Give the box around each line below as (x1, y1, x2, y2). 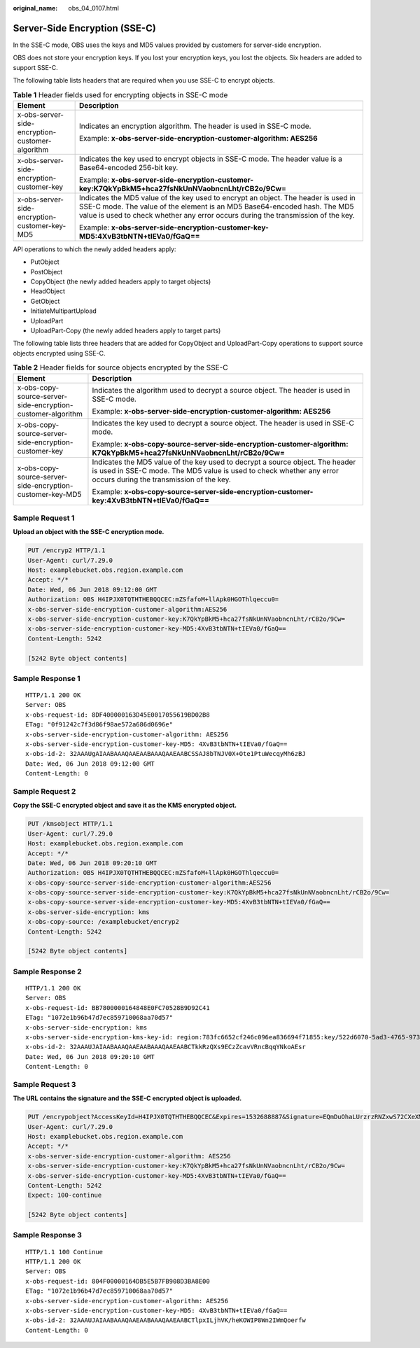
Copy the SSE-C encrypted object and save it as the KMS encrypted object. (13, 801, 237, 810)
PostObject (30, 267, 63, 276)
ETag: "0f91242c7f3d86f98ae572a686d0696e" (25, 721, 174, 729)
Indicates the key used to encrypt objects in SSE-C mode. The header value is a (78, 154, 343, 164)
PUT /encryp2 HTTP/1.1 (27, 547, 106, 554)
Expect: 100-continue (27, 1191, 102, 1200)
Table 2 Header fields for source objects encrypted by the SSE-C (13, 363, 228, 372)
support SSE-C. (13, 63, 59, 71)
